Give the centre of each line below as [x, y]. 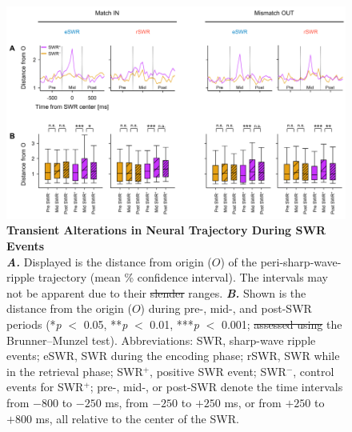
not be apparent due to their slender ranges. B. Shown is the [156, 292]
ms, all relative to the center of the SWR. [137, 418]
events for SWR [45, 387]
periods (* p [34, 324]
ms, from [127, 403]
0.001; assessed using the [282, 324]
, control [314, 371]
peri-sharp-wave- [301, 261]
